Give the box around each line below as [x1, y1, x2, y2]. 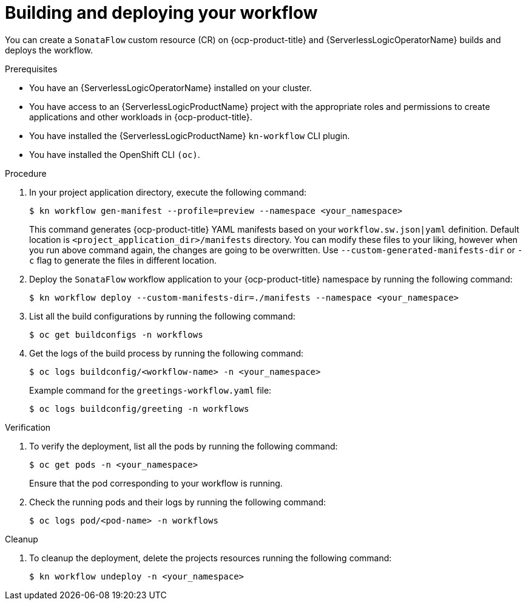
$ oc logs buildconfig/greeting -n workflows [29, 403, 249, 414]
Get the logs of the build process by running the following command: [29, 347, 304, 358]
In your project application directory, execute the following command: [29, 186, 307, 197]
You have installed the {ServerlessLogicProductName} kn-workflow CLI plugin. [29, 130, 350, 141]
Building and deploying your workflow [5, 2, 318, 23]
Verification [5, 422, 51, 432]
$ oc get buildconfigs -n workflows [29, 329, 203, 340]
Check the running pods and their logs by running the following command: [29, 496, 326, 507]
